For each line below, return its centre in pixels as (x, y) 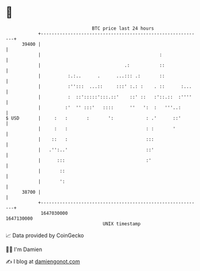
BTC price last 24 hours (123, 28)
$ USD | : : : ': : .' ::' (93, 118)
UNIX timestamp (122, 224)
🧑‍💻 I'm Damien (24, 249)
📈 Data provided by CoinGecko (45, 235)
